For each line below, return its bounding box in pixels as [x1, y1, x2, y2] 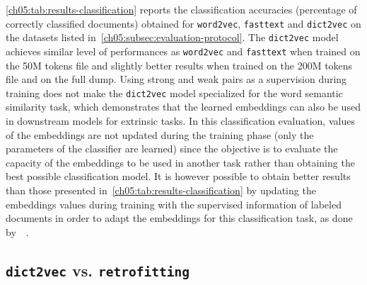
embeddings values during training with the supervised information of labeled [6, 196, 342, 211]
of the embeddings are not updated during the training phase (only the [6, 127, 314, 142]
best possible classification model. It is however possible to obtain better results [6, 169, 351, 184]
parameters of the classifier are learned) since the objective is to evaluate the [6, 141, 338, 156]
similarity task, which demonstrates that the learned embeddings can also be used [6, 99, 361, 114]
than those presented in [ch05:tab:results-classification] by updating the [6, 182, 316, 197]
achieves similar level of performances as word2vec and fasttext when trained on [6, 43, 361, 58]
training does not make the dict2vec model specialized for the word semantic [6, 85, 343, 100]
